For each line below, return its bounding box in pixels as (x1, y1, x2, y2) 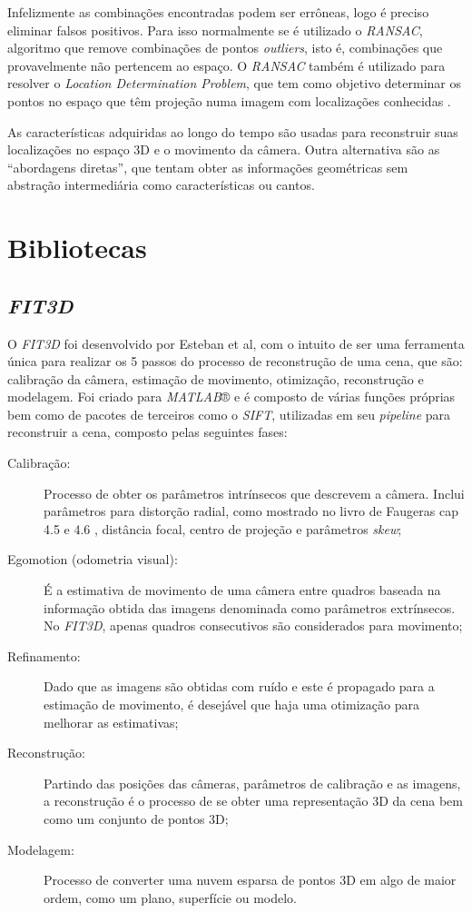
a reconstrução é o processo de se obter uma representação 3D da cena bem (44, 791, 463, 810)
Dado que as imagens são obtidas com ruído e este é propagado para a (44, 677, 435, 696)
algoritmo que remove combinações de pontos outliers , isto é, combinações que (7, 38, 443, 57)
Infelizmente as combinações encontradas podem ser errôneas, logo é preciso (7, 3, 429, 21)
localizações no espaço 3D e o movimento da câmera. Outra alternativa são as (7, 140, 440, 159)
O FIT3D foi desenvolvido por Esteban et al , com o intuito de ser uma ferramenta (7, 333, 465, 352)
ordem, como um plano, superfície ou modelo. (44, 888, 297, 907)
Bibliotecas (7, 229, 147, 266)
